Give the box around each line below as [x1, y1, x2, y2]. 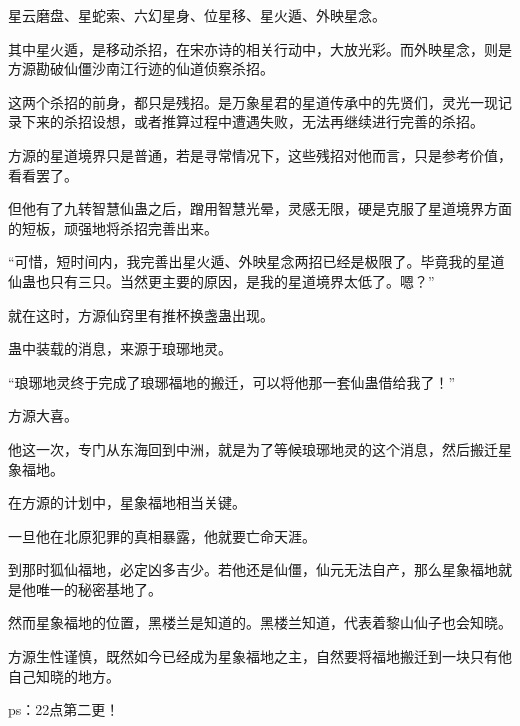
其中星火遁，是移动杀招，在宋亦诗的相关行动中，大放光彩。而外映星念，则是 [8, 38, 512, 59]
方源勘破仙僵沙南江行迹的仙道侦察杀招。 [8, 58, 274, 79]
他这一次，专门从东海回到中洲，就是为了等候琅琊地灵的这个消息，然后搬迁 [8, 438, 498, 459]
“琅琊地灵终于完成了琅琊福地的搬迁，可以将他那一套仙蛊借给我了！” [8, 371, 456, 392]
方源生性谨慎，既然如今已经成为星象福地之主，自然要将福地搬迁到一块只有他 [8, 646, 512, 667]
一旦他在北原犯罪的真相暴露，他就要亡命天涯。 [8, 525, 316, 546]
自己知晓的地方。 [8, 665, 120, 686]
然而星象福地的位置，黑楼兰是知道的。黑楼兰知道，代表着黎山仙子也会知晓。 [8, 612, 512, 633]
